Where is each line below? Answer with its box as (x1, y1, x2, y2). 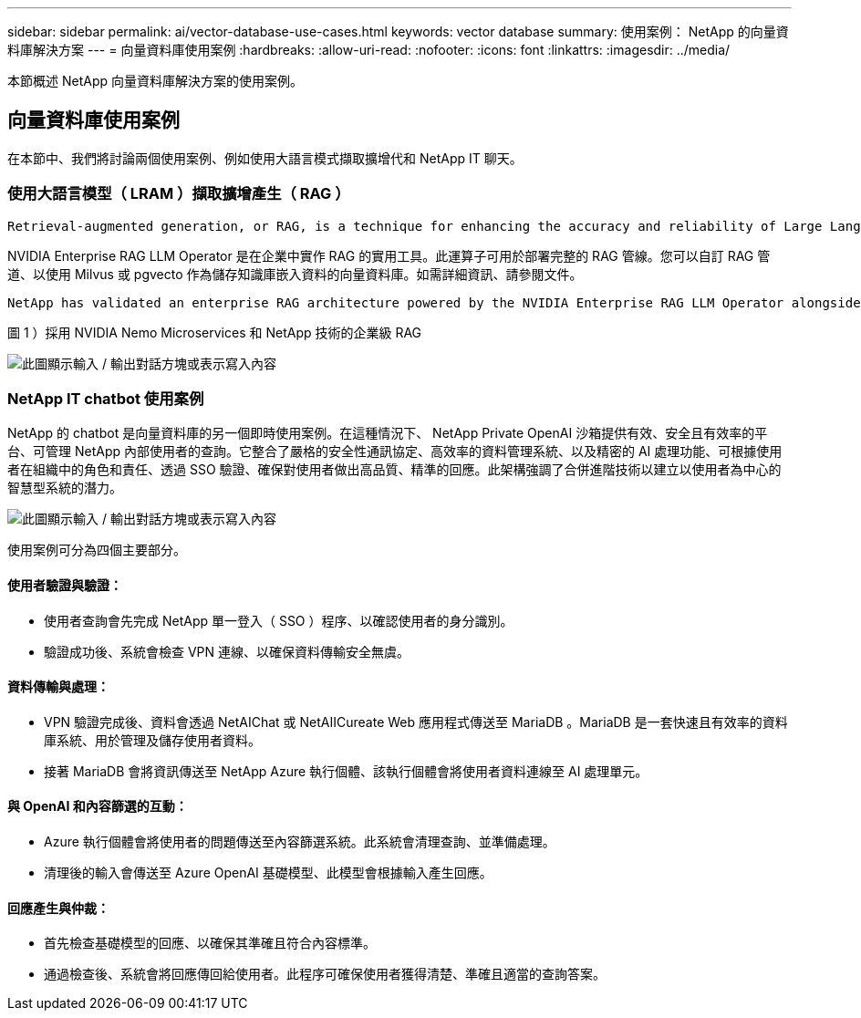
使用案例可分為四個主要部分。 (7, 542, 186, 558)
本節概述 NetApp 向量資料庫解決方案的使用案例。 (7, 73, 303, 88)
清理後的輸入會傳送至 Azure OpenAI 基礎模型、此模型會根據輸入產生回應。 (44, 865, 493, 880)
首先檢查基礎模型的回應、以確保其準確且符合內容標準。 (44, 935, 376, 951)
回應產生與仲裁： (7, 899, 109, 916)
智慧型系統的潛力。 (7, 480, 122, 496)
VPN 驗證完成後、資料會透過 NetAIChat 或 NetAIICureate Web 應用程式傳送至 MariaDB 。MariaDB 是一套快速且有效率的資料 (44, 713, 788, 730)
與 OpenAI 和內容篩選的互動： (7, 798, 188, 815)
